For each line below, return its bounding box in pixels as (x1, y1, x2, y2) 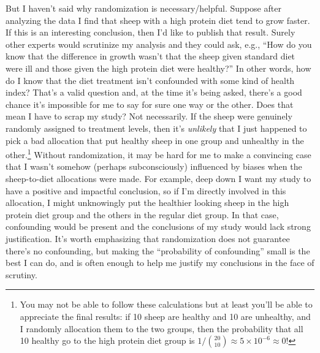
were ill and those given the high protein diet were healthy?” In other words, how (6, 61, 311, 74)
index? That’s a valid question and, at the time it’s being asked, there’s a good (6, 86, 302, 99)
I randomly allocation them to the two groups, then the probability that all (20, 322, 303, 335)
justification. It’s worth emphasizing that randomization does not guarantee (6, 232, 290, 245)
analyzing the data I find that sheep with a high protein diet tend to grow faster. (6, 13, 310, 26)
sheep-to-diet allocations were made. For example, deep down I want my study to (6, 172, 311, 184)
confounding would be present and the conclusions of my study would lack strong (6, 220, 311, 233)
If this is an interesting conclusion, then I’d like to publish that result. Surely (6, 26, 295, 39)
